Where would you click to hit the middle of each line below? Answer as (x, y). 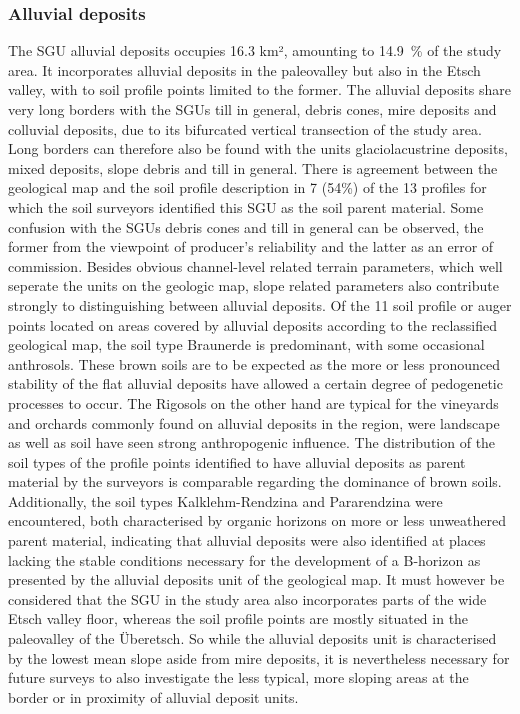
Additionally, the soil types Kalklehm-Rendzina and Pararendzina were (225, 500)
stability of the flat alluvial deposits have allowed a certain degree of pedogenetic (255, 383)
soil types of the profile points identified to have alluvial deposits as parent (237, 461)
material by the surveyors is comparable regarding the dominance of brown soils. (255, 481)
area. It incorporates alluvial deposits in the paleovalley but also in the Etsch (244, 69)
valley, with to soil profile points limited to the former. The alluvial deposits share (260, 89)
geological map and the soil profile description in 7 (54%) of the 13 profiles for (247, 187)
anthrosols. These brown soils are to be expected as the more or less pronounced (254, 363)
